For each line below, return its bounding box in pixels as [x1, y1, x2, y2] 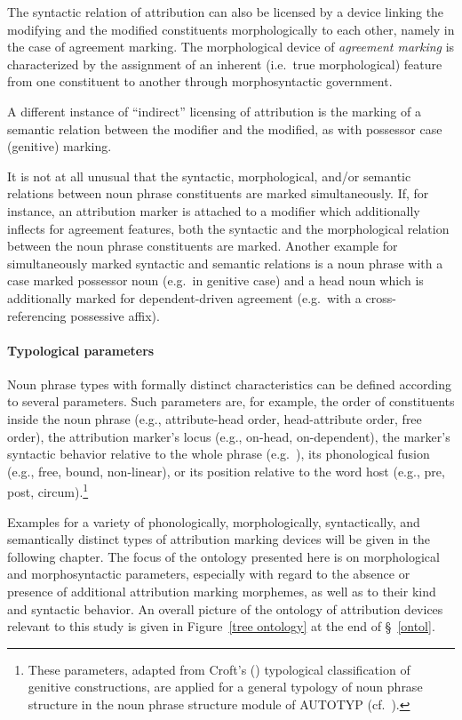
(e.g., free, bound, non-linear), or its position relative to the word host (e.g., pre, [7, 461, 445, 480]
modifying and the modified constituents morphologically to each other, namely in [7, 20, 455, 38]
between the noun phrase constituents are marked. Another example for [7, 236, 398, 255]
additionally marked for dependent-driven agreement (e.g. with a [7, 288, 362, 307]
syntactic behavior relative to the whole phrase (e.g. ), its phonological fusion [7, 444, 430, 463]
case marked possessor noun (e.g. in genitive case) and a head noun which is [7, 271, 424, 290]
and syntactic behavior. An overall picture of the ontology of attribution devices [7, 599, 443, 618]
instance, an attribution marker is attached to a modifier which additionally [7, 201, 420, 220]
